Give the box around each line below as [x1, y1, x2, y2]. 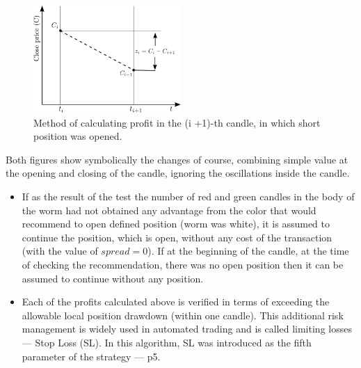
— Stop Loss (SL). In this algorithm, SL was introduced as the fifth [22, 335, 312, 349]
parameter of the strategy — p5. [22, 349, 161, 363]
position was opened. [33, 129, 122, 143]
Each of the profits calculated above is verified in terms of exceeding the [22, 294, 330, 309]
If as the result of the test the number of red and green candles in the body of [22, 189, 355, 204]
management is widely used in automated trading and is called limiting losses [22, 321, 352, 336]
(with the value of [22, 243, 98, 258]
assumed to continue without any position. [22, 271, 204, 285]
